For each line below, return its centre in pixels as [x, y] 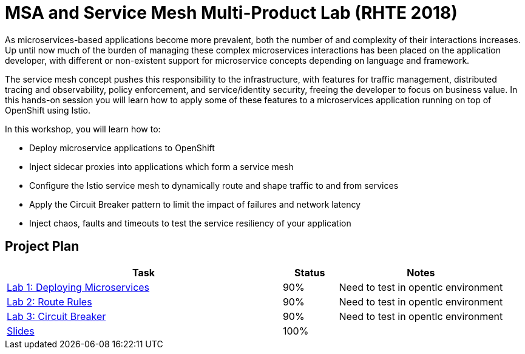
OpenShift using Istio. [48, 110]
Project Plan [42, 247]
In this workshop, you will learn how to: [83, 129]
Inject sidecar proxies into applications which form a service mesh [161, 166]
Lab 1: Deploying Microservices [78, 287]
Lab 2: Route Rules [49, 301]
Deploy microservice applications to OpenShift [122, 148]
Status [310, 272]
